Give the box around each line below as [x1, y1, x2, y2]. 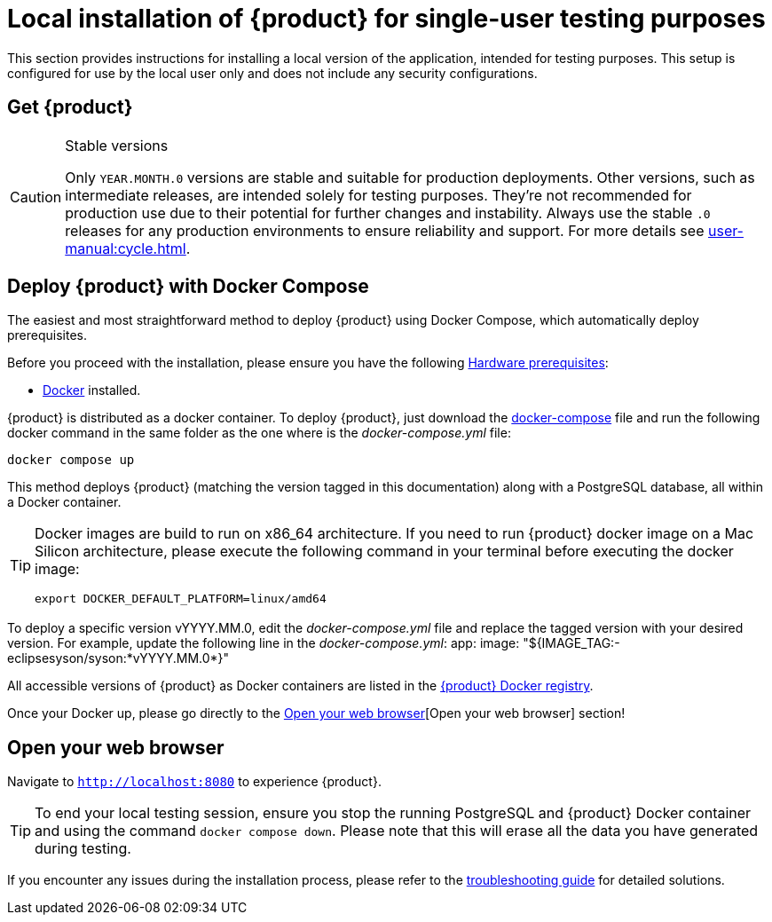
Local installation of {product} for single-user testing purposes [7, 4, 766, 34]
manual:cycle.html [65, 239, 186, 257]
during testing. [35, 839, 131, 858]
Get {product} [7, 96, 133, 119]
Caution [10, 187, 62, 206]
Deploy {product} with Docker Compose [7, 275, 369, 298]
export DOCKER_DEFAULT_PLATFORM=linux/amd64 [35, 592, 327, 606]
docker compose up [7, 453, 135, 468]
